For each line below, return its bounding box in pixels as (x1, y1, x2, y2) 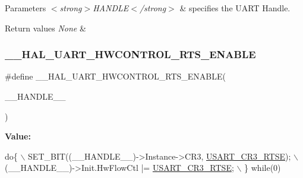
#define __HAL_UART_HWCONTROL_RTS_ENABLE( (5, 70, 226, 82)
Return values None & (5, 21, 86, 34)
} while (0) (244, 161, 281, 174)
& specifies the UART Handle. (179, 2, 291, 14)
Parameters (5, 2, 46, 14)
